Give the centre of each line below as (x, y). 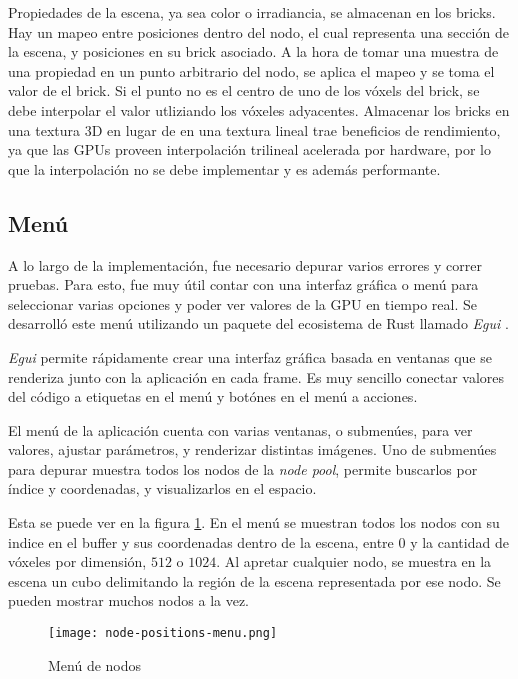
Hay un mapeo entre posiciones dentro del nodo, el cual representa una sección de (258, 31)
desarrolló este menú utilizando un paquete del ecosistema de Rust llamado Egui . (258, 323)
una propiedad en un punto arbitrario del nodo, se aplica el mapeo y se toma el (251, 70)
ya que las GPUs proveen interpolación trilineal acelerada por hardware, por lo (250, 149)
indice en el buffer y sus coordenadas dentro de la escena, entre (201, 541)
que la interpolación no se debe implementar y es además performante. (224, 168)
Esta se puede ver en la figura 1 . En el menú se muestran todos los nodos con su (254, 522)
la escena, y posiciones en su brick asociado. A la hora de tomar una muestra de (253, 51)
